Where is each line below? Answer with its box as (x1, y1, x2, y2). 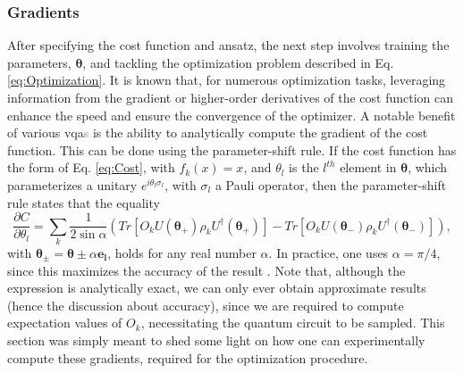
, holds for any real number (107, 243, 257, 261)
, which (408, 158, 448, 177)
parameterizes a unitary (7, 175, 138, 194)
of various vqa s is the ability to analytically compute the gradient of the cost (7, 123, 428, 142)
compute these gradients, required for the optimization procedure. (7, 348, 368, 367)
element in (340, 158, 397, 177)
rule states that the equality (7, 193, 160, 211)
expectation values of (7, 313, 122, 332)
